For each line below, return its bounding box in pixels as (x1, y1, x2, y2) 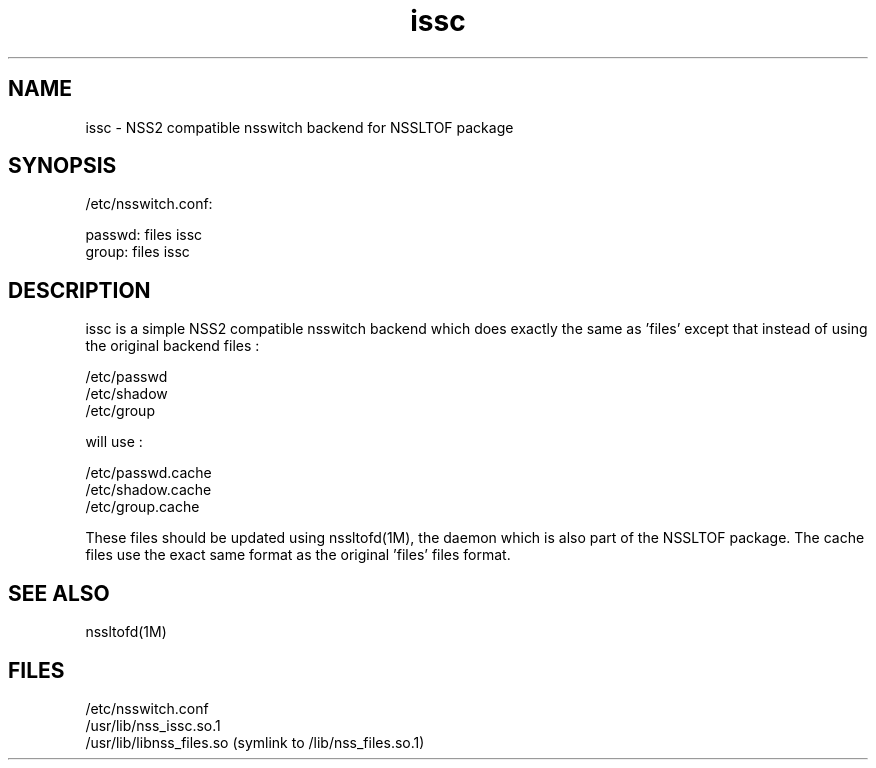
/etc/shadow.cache (85, 481, 212, 499)
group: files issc (85, 243, 190, 261)
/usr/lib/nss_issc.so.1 (85, 716, 221, 734)
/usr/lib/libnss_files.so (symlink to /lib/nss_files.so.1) (85, 733, 425, 751)
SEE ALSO (8, 580, 110, 606)
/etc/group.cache (85, 498, 200, 516)
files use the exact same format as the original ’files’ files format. (85, 546, 511, 564)
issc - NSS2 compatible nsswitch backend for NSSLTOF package (85, 118, 514, 136)
